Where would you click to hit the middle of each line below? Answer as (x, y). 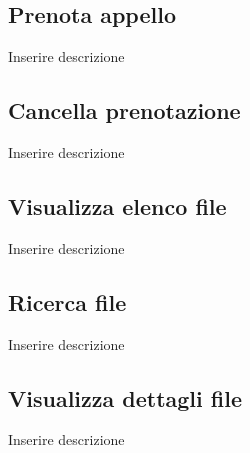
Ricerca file (67, 301)
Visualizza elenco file (117, 205)
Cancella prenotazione (124, 110)
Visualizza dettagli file (125, 397)
